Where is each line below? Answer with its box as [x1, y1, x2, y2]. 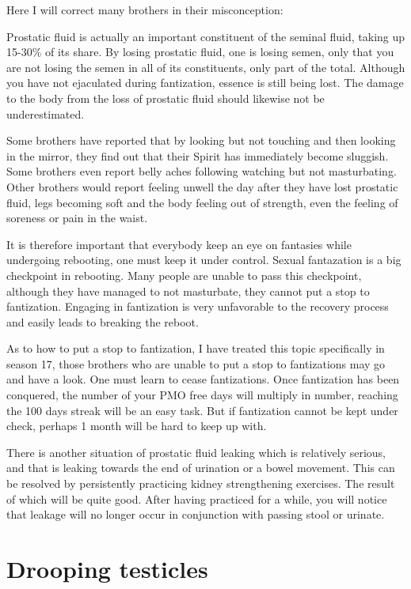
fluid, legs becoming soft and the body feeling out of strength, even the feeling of [6, 194, 398, 210]
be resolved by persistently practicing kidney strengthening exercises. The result [6, 475, 395, 492]
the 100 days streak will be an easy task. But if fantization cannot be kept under [6, 402, 398, 418]
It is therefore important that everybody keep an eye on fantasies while [6, 236, 352, 252]
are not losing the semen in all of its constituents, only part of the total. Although [6, 59, 405, 75]
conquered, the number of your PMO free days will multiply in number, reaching [6, 387, 398, 403]
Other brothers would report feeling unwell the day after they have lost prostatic [6, 178, 398, 194]
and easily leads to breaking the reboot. [6, 313, 199, 330]
